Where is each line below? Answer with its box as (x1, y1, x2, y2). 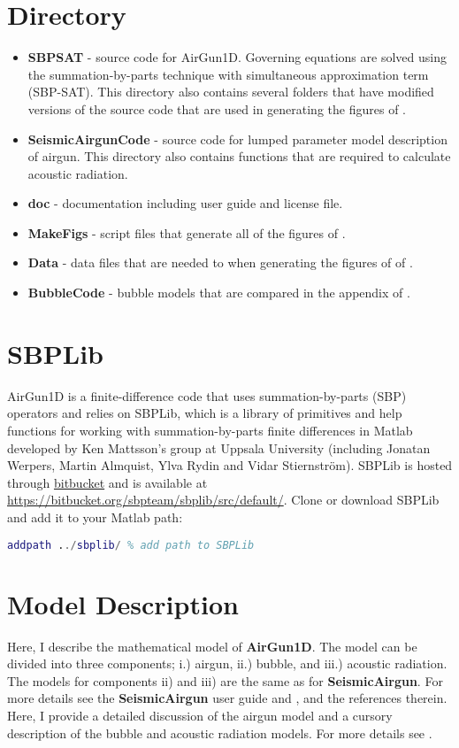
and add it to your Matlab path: (7, 507, 183, 526)
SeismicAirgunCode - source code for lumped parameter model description (27, 129, 448, 148)
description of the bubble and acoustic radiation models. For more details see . (7, 723, 432, 742)
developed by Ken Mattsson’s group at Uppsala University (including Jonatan (7, 438, 431, 457)
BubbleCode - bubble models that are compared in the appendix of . (27, 283, 410, 302)
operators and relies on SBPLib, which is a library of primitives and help (7, 404, 402, 422)
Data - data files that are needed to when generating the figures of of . (27, 253, 413, 272)
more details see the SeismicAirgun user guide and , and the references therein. (7, 689, 448, 707)
